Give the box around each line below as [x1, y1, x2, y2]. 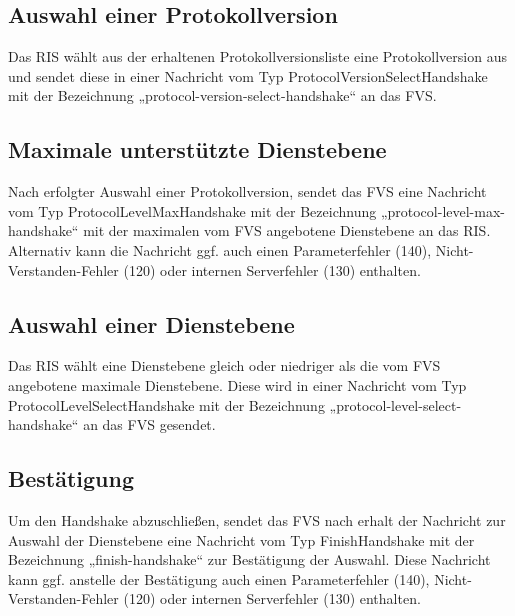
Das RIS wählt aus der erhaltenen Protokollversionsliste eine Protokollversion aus [8, 46, 507, 67]
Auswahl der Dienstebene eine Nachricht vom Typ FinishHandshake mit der [8, 529, 475, 550]
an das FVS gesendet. [83, 414, 216, 435]
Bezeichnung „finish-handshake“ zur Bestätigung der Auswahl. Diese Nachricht [8, 549, 491, 570]
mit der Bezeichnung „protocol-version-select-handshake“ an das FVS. [8, 85, 437, 106]
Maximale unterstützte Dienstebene [8, 134, 387, 165]
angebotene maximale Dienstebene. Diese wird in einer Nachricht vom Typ [8, 374, 467, 395]
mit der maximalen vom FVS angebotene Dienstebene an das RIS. [83, 220, 491, 241]
